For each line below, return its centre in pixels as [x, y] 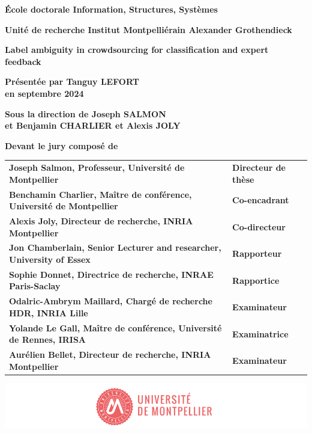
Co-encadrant [261, 200]
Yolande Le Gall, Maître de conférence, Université [115, 327]
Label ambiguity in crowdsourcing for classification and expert [137, 50]
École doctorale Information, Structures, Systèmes [111, 9]
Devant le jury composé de [61, 145]
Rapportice [256, 280]
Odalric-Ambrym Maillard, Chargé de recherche [111, 301]
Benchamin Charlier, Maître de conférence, [100, 194]
